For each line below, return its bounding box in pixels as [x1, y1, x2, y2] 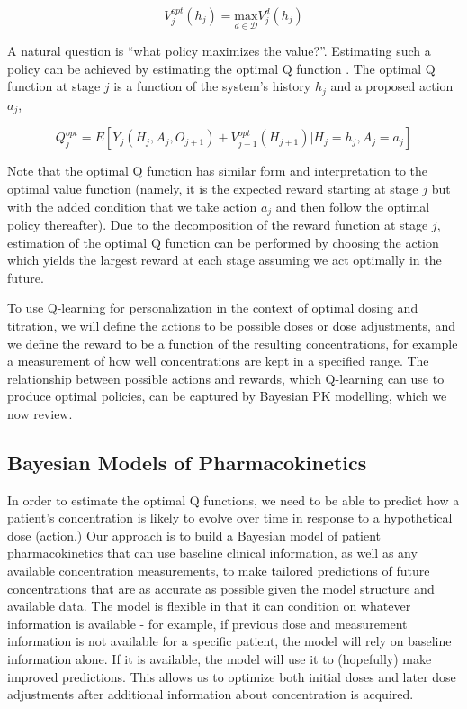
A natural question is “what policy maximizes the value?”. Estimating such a [7, 41, 431, 60]
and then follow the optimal [275, 196, 430, 215]
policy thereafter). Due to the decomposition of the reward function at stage [7, 214, 428, 233]
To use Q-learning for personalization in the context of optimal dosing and [7, 298, 418, 317]
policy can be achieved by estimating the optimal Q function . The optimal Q [7, 59, 436, 77]
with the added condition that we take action [7, 196, 257, 215]
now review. [7, 404, 73, 423]
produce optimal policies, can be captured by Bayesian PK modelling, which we [7, 386, 447, 405]
